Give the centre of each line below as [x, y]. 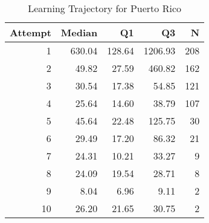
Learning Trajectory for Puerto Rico [104, 8]
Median [79, 32]
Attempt [31, 32]
